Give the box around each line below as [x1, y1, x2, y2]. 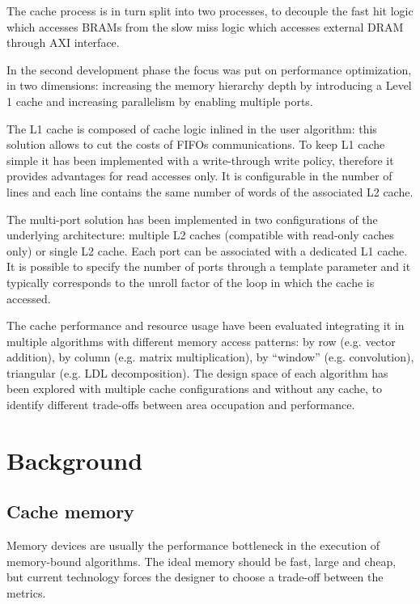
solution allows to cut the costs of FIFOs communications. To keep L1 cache [6, 136, 385, 153]
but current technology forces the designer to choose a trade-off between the [6, 568, 384, 585]
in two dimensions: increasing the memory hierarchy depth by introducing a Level [6, 77, 412, 94]
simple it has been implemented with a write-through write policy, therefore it [6, 151, 394, 168]
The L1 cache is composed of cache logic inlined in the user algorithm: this [6, 120, 377, 137]
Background [6, 443, 143, 476]
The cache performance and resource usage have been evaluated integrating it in [6, 317, 405, 334]
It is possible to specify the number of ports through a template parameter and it [6, 258, 411, 275]
